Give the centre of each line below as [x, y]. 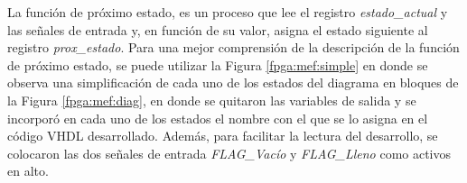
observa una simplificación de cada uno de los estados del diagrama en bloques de [233, 82]
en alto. [28, 171]
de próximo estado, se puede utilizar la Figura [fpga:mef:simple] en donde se [218, 64]
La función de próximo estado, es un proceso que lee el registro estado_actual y [228, 12]
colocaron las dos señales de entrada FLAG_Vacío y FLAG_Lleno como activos [229, 153]
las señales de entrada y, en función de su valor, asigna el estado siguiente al [218, 29]
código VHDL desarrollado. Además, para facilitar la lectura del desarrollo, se [223, 136]
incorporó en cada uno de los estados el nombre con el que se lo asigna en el [218, 118]
